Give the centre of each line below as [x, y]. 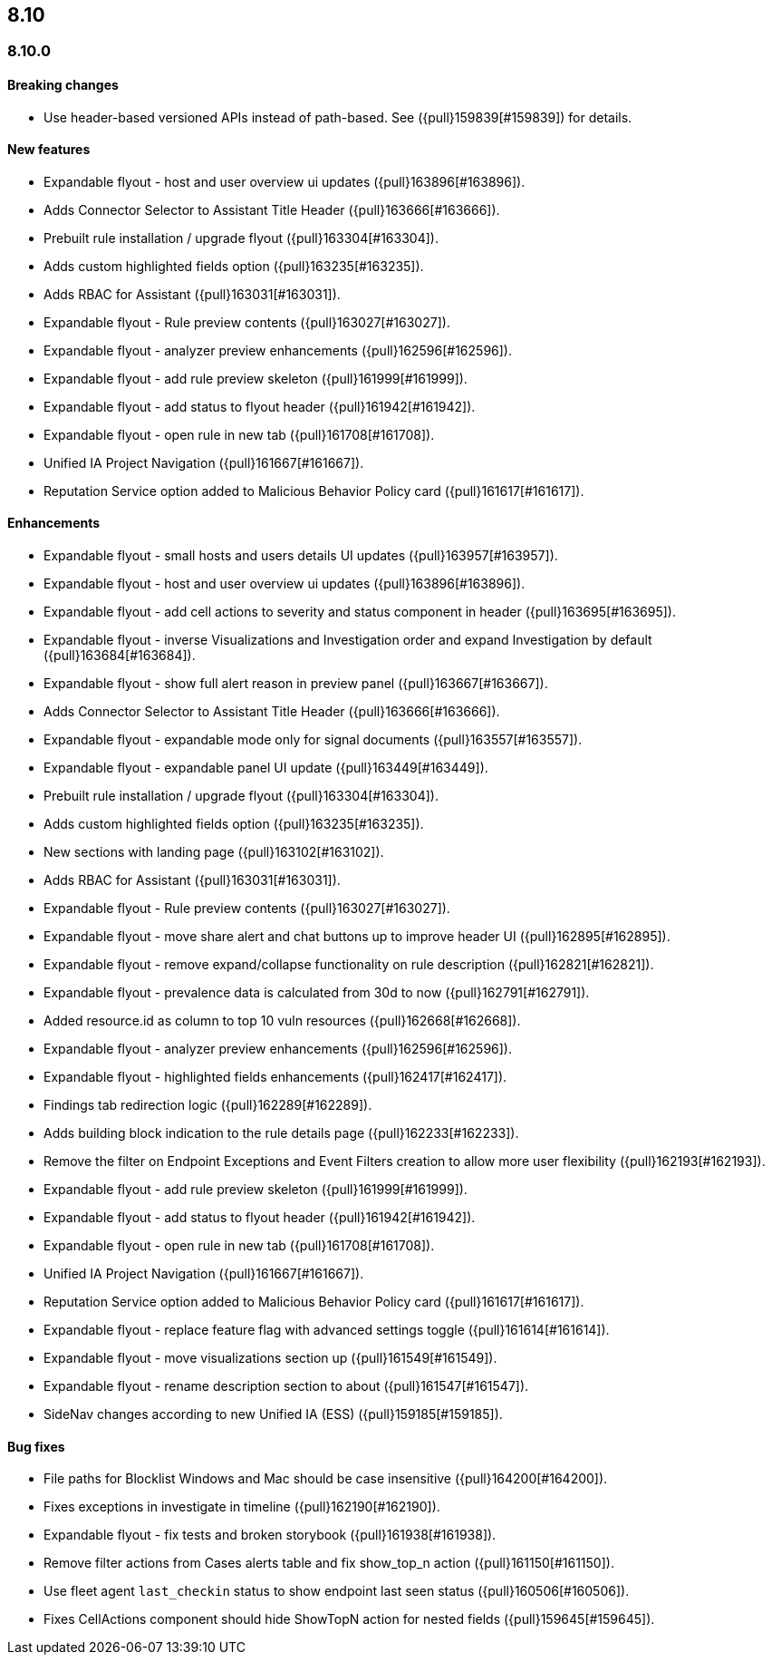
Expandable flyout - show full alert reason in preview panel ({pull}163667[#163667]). [296, 684]
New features [49, 150]
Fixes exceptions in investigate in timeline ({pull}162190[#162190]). [242, 1507]
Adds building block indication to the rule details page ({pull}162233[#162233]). [281, 1133]
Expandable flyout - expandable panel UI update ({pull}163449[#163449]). [266, 768]
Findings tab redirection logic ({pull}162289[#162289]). [208, 1105]
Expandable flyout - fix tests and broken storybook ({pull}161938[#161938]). [270, 1535]
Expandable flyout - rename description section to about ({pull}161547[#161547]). [286, 1386]
